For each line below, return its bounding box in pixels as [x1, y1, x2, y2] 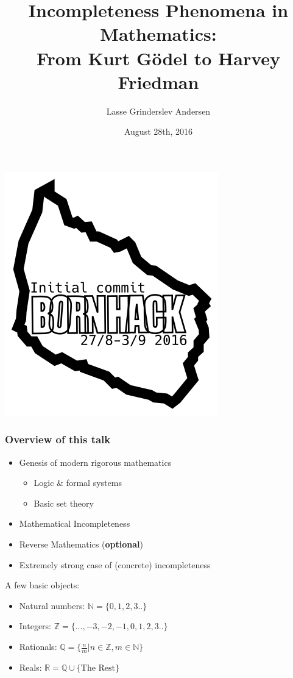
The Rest [80, 663, 116, 673]
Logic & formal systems [34, 476, 122, 489]
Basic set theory [34, 496, 94, 509]
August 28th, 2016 [124, 125, 193, 138]
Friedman [118, 69, 199, 94]
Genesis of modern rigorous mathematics [19, 455, 172, 468]
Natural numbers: [19, 599, 85, 612]
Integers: [19, 619, 52, 632]
